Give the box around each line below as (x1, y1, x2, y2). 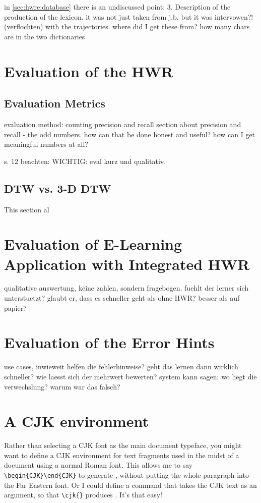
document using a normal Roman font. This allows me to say (4, 460, 193, 470)
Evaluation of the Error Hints (4, 332, 215, 353)
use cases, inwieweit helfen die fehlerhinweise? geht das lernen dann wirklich (4, 361, 238, 372)
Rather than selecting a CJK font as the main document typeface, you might (4, 440, 242, 451)
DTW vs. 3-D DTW (4, 180, 111, 196)
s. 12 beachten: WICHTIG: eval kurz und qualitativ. (4, 155, 166, 166)
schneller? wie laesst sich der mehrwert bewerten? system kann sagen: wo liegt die (4, 371, 257, 381)
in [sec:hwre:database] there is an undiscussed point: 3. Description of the (4, 2, 231, 12)
